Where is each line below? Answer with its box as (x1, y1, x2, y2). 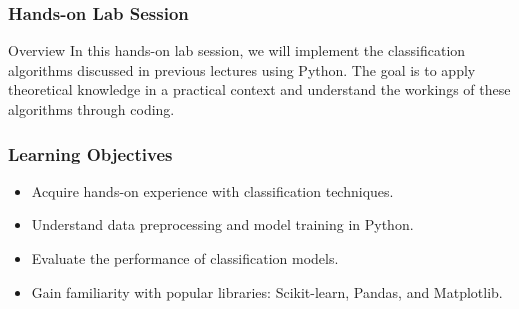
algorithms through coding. (8, 99, 175, 119)
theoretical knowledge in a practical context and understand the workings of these (8, 79, 511, 100)
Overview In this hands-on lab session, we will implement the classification (8, 40, 466, 61)
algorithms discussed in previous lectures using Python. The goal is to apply (8, 59, 476, 80)
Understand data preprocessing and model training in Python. (31, 214, 414, 235)
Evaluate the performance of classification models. (31, 248, 339, 268)
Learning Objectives (8, 141, 173, 166)
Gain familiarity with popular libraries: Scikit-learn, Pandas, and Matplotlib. (31, 281, 503, 302)
